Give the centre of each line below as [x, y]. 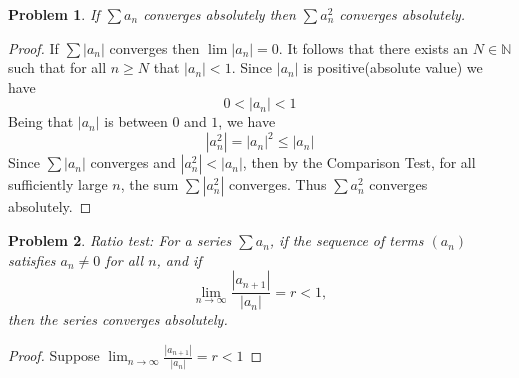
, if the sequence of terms [346, 240]
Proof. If [33, 47]
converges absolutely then [219, 14]
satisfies [32, 259]
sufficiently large [58, 184]
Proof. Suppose [54, 355]
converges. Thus [278, 184]
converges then [154, 47]
